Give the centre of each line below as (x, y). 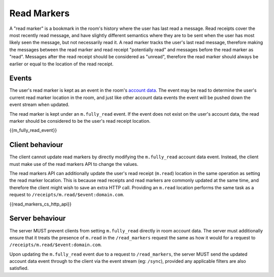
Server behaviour (38, 218)
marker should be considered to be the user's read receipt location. (80, 121)
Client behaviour (36, 145)
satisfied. (19, 268)
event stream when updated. (39, 105)
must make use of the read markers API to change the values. (74, 164)
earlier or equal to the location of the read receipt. (61, 64)
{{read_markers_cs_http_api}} (41, 204)
